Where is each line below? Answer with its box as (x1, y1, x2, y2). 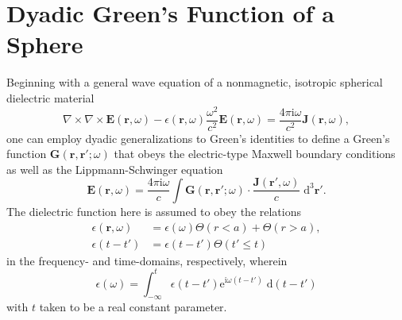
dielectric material (6, 89, 95, 106)
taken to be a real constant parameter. (39, 299, 227, 315)
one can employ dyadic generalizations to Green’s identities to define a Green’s (6, 129, 390, 146)
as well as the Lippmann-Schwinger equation (6, 160, 223, 177)
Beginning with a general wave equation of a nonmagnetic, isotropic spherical (6, 74, 383, 91)
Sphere (6, 28, 83, 60)
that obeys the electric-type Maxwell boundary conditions (114, 145, 396, 162)
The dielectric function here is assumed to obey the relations (6, 202, 302, 219)
